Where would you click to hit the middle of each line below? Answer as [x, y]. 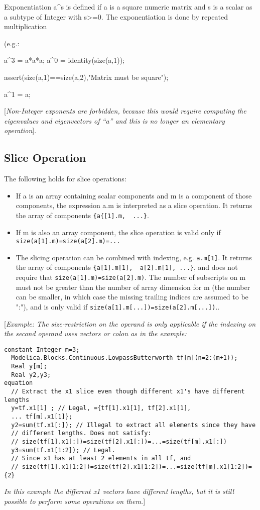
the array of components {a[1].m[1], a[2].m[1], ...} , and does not [127, 267]
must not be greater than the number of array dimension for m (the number [133, 287]
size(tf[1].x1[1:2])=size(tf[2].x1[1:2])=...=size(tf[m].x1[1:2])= [137, 467]
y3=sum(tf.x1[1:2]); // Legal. [63, 450]
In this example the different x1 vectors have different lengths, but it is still [119, 491]
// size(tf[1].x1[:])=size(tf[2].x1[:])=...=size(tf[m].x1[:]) [119, 442]
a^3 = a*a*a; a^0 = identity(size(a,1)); [64, 60]
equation [19, 383]
